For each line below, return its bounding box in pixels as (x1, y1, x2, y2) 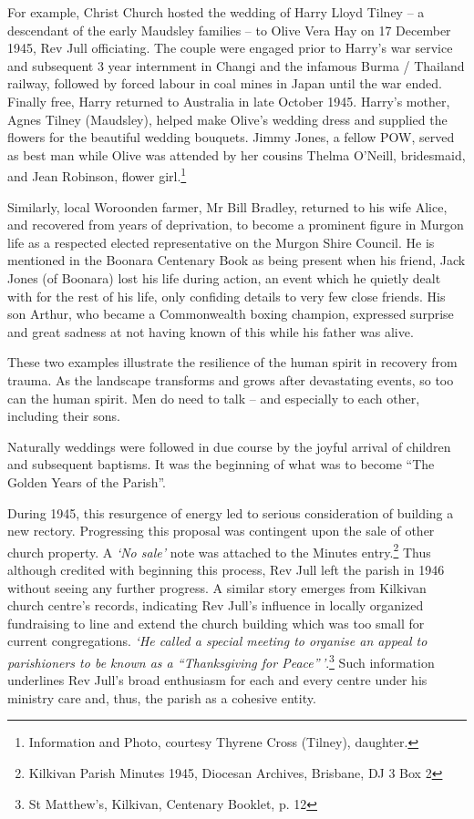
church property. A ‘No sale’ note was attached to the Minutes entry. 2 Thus (7, 539, 431, 561)
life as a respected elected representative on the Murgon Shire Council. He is (7, 232, 435, 251)
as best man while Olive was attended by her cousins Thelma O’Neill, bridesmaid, (7, 145, 466, 164)
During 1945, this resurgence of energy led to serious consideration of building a (7, 503, 454, 522)
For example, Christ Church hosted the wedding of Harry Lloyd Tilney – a (7, 3, 425, 21)
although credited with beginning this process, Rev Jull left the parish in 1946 (7, 559, 445, 578)
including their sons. (7, 406, 120, 425)
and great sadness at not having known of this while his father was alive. (7, 322, 414, 341)
